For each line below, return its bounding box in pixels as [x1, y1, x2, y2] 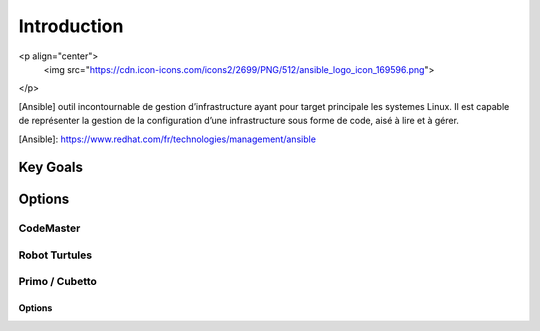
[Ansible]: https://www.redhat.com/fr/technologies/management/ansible [18, 133, 317, 145]
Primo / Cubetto [18, 275, 97, 289]
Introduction [18, 15, 124, 37]
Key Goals [18, 159, 84, 176]
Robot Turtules [18, 248, 93, 262]
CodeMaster [18, 221, 81, 235]
